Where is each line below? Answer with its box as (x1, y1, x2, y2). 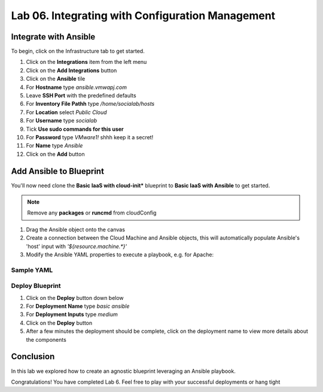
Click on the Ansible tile (26, 75, 86, 82)
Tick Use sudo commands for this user (26, 125, 124, 133)
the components (26, 336, 67, 343)
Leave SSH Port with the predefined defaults (26, 92, 137, 99)
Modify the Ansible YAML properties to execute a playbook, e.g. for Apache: (26, 251, 214, 258)
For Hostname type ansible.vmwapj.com (26, 84, 127, 91)
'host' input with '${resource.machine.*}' (26, 243, 127, 250)
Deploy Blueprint (11, 281, 61, 290)
